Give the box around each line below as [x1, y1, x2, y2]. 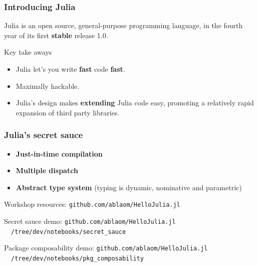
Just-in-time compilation [16, 148, 103, 159]
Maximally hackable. [16, 80, 80, 91]
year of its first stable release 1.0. [4, 30, 108, 40]
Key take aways [4, 47, 52, 57]
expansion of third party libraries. [16, 107, 120, 117]
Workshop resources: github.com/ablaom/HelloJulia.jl [4, 199, 180, 209]
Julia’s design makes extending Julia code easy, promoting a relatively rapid [16, 97, 254, 108]
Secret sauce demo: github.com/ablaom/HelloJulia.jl [4, 216, 176, 226]
